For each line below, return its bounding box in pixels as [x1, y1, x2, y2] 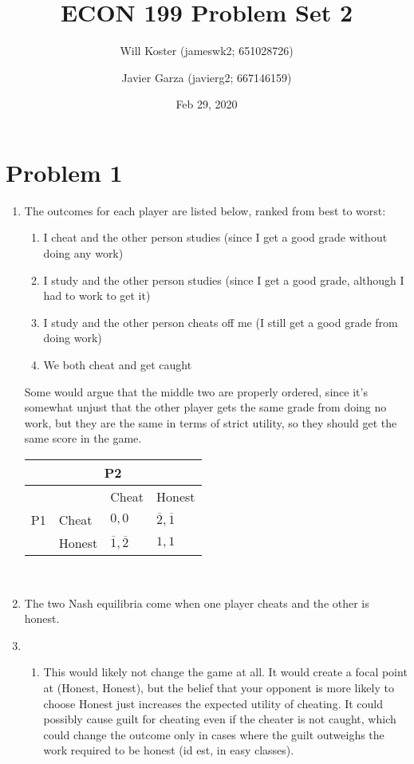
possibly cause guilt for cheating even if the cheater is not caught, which [43, 711, 396, 727]
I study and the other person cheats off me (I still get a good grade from [43, 313, 398, 330]
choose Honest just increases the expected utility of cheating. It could [43, 695, 384, 711]
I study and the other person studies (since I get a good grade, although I [43, 271, 404, 288]
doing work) [43, 329, 102, 346]
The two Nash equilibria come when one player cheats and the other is [24, 594, 369, 611]
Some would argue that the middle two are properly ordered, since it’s [24, 383, 368, 400]
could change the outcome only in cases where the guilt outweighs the [43, 726, 384, 742]
